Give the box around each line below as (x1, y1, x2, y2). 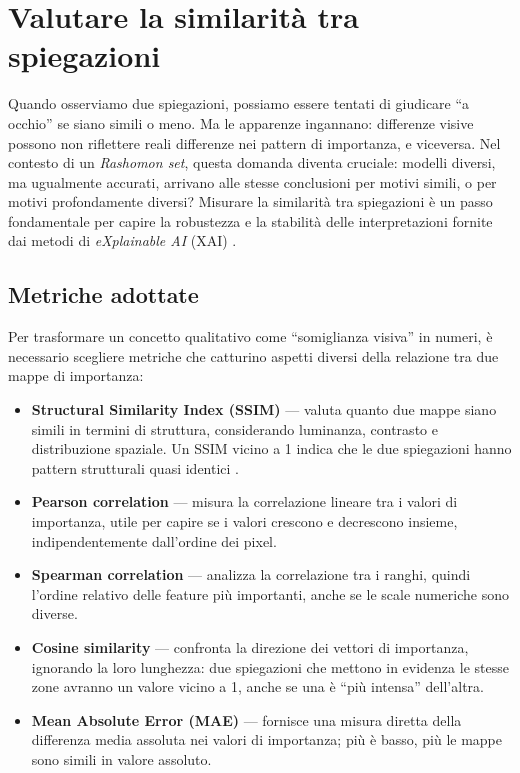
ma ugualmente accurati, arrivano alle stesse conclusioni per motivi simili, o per (8, 171, 497, 192)
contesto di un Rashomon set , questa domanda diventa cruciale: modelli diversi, (8, 152, 496, 173)
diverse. (31, 603, 78, 624)
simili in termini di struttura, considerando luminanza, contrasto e (31, 418, 438, 439)
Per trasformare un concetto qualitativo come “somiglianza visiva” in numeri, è (8, 326, 493, 347)
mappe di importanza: (8, 365, 144, 386)
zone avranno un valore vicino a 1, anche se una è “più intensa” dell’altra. (31, 676, 484, 697)
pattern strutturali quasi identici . (31, 457, 240, 478)
